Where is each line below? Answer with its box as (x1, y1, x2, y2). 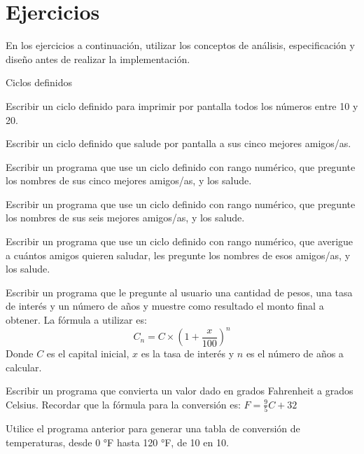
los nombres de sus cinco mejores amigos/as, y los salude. (6, 173, 252, 188)
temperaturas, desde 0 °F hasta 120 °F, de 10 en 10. (6, 434, 229, 449)
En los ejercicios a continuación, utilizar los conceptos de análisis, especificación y (6, 38, 355, 53)
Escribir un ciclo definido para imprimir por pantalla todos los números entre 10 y (6, 98, 358, 113)
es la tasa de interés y (141, 346, 234, 361)
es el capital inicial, (46, 346, 129, 361)
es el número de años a (246, 346, 344, 361)
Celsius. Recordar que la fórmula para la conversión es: (6, 397, 241, 411)
